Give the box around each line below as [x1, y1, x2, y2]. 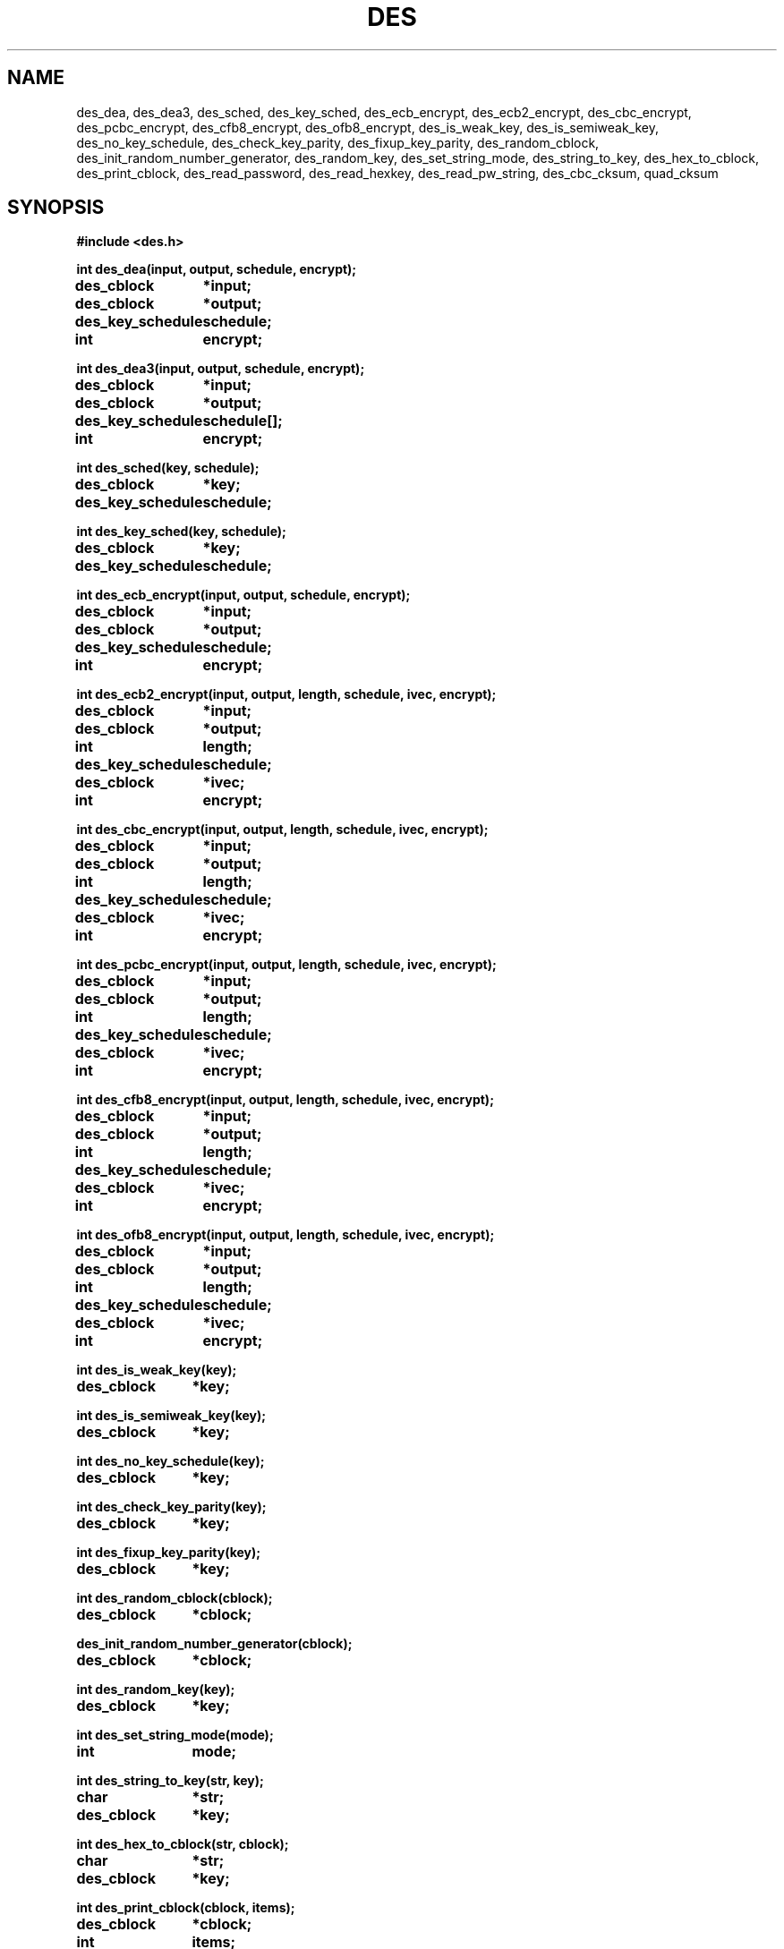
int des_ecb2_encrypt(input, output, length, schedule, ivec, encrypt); [76, 686, 497, 702]
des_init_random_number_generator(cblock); [76, 1636, 353, 1652]
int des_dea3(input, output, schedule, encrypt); [76, 361, 365, 377]
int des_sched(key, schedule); [76, 460, 260, 476]
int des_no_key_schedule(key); [76, 1453, 265, 1469]
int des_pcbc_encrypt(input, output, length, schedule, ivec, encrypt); [76, 957, 497, 973]
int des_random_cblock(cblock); [76, 1590, 273, 1606]
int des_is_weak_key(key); [76, 1362, 237, 1378]
